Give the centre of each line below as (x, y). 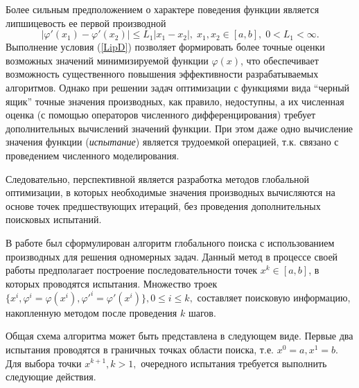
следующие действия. (51, 377)
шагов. (202, 312)
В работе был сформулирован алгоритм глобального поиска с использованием (170, 242)
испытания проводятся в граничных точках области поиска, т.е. (140, 349)
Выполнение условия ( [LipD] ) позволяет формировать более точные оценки (165, 47)
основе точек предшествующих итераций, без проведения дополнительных (163, 205)
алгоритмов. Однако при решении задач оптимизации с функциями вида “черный (178, 87)
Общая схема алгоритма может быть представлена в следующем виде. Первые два (179, 336)
